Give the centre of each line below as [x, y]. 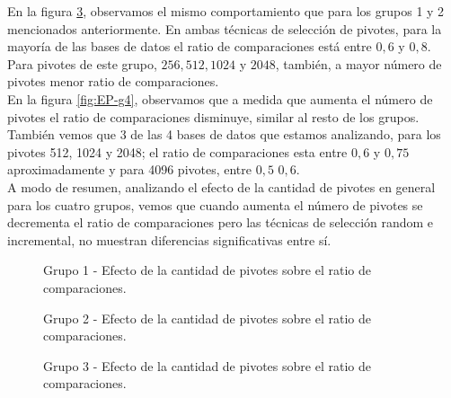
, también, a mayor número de [358, 63]
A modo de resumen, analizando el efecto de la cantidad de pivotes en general [221, 186]
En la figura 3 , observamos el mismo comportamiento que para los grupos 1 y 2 [226, 11]
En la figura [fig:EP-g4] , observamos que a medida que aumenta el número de [220, 98]
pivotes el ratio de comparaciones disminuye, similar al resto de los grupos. [213, 116]
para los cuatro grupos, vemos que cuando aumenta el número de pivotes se [215, 204]
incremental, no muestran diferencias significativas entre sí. [169, 239]
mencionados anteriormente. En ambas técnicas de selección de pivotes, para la [225, 28]
